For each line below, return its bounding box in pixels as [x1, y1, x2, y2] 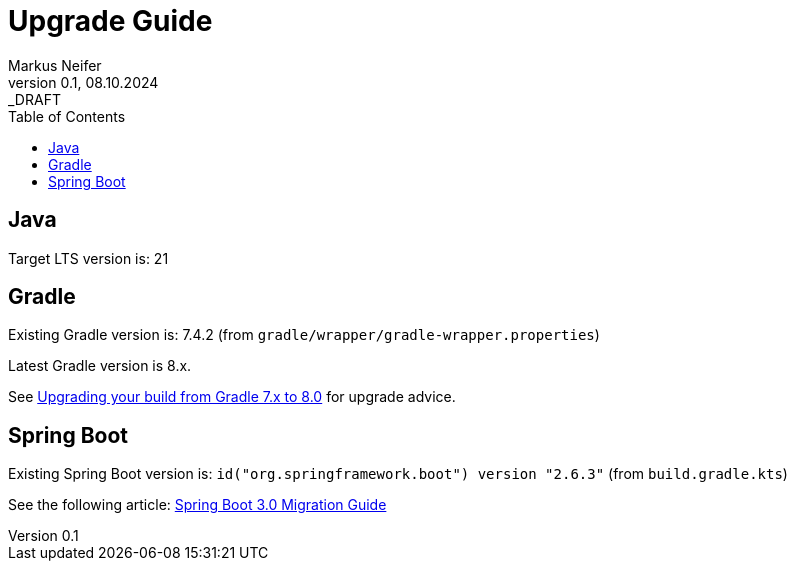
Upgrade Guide [8, 4, 213, 38]
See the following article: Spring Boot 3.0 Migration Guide [8, 496, 387, 514]
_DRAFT [8, 90, 61, 108]
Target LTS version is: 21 [8, 249, 169, 267]
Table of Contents [8, 107, 126, 125]
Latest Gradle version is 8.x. [8, 357, 192, 375]
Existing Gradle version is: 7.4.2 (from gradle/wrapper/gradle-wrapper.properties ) [8, 326, 600, 344]
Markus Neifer [8, 56, 102, 74]
